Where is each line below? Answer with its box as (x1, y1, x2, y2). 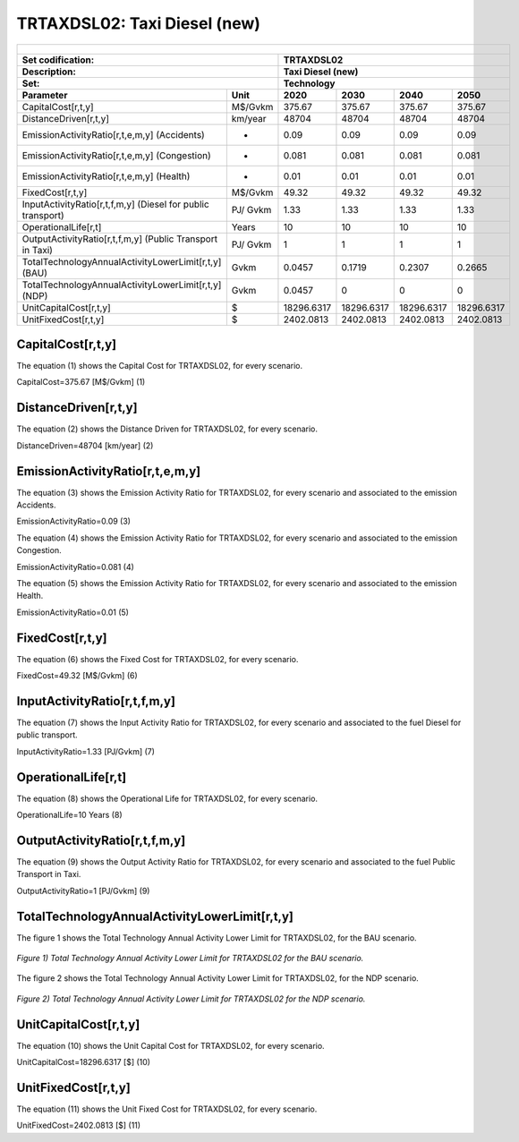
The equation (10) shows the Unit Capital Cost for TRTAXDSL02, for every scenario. (16, 1040, 326, 1051)
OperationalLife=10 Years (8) (16, 810, 123, 821)
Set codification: (21, 54, 95, 66)
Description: (21, 65, 76, 78)
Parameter (21, 89, 68, 101)
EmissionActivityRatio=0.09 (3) (16, 516, 132, 527)
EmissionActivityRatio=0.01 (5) (16, 607, 130, 618)
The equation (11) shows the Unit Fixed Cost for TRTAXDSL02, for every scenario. (16, 1104, 318, 1114)
